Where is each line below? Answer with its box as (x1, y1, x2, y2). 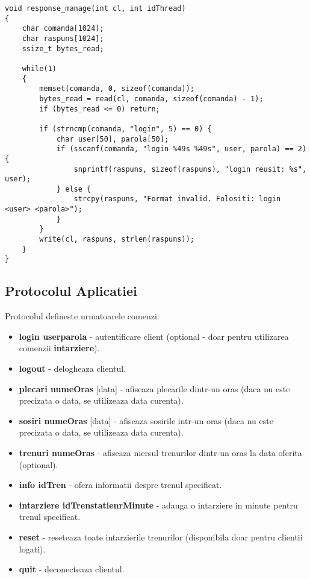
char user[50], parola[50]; (56, 134, 169, 143)
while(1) (22, 64, 57, 73)
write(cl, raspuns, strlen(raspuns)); (39, 235, 194, 244)
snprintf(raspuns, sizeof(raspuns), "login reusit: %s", (73, 164, 307, 174)
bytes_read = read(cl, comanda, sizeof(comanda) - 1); (39, 94, 264, 103)
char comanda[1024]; (22, 24, 104, 33)
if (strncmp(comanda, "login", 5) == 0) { (39, 124, 212, 133)
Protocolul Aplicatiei (5, 281, 137, 300)
